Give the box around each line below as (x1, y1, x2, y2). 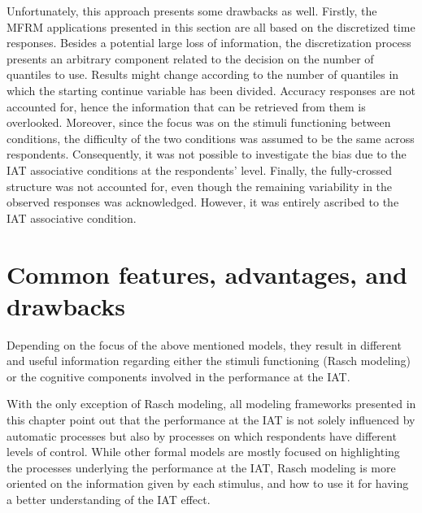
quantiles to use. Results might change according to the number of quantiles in (7, 66, 399, 83)
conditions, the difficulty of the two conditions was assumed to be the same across (7, 129, 415, 146)
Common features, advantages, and (7, 257, 407, 290)
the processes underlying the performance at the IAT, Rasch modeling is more (7, 459, 396, 476)
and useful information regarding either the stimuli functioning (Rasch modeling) (7, 352, 411, 369)
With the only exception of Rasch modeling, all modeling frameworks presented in (7, 395, 416, 412)
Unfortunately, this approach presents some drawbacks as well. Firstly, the (7, 2, 377, 19)
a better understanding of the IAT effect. (7, 490, 211, 507)
